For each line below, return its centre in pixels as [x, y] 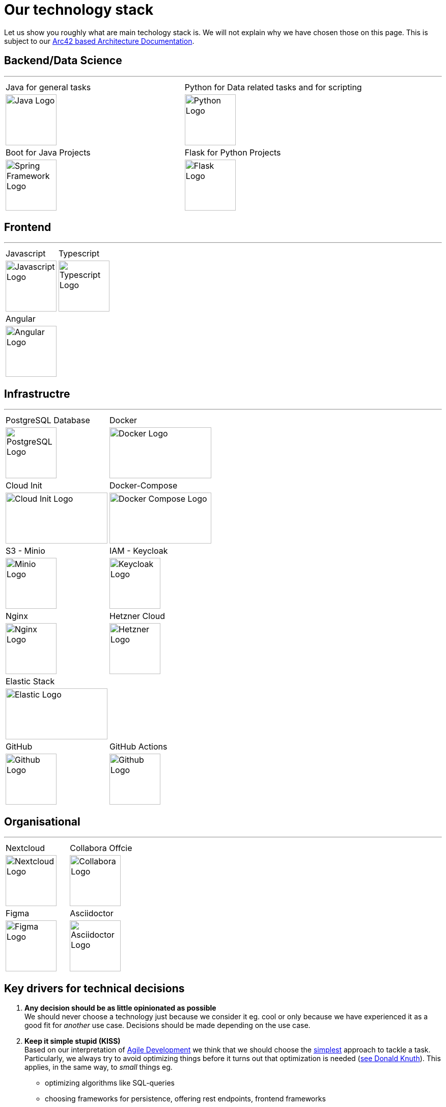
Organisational [42, 821]
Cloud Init [24, 486]
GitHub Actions [138, 747]
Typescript [79, 254]
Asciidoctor [92, 913]
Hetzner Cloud [137, 616]
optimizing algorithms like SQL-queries [110, 1083]
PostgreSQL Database [48, 420]
